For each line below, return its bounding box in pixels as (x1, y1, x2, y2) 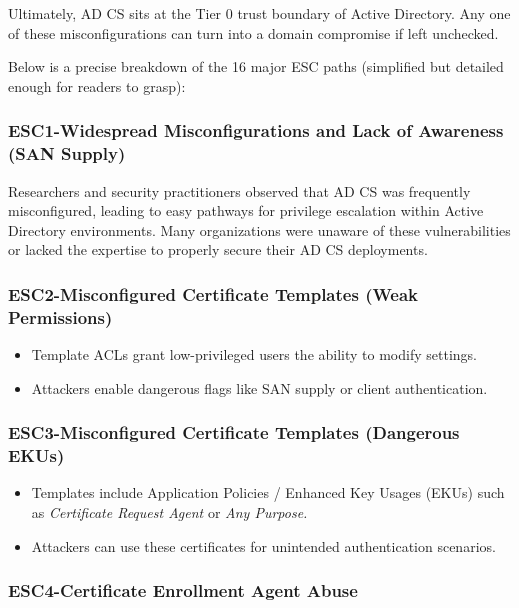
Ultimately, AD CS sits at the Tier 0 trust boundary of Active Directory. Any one (8, 3, 511, 23)
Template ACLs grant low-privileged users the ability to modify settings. (31, 344, 477, 365)
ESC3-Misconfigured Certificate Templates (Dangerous (8, 420, 460, 445)
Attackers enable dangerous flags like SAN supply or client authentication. (31, 377, 488, 398)
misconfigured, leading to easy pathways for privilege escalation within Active (8, 200, 484, 221)
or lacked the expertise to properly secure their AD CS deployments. (8, 239, 428, 260)
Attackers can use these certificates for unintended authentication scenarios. (31, 535, 496, 556)
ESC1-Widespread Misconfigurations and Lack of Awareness (8, 118, 504, 143)
